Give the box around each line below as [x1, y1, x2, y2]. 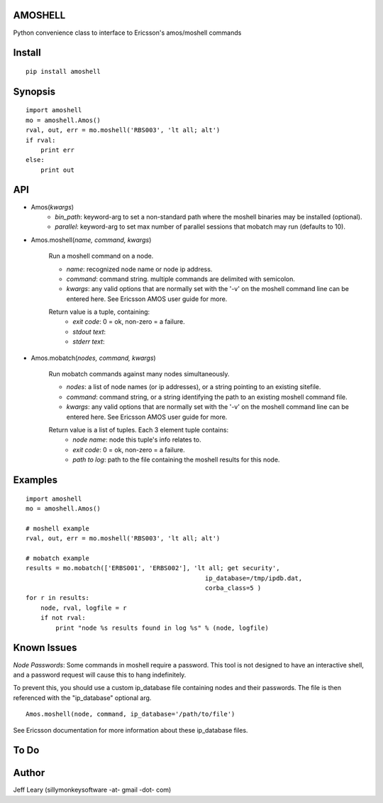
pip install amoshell [26, 67, 101, 75]
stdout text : [72, 327, 106, 336]
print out [40, 165, 74, 174]
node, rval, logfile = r [40, 603, 127, 612]
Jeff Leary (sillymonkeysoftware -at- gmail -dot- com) [13, 785, 172, 794]
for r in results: [26, 594, 90, 602]
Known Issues [13, 642, 77, 654]
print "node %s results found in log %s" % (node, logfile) [55, 623, 269, 632]
